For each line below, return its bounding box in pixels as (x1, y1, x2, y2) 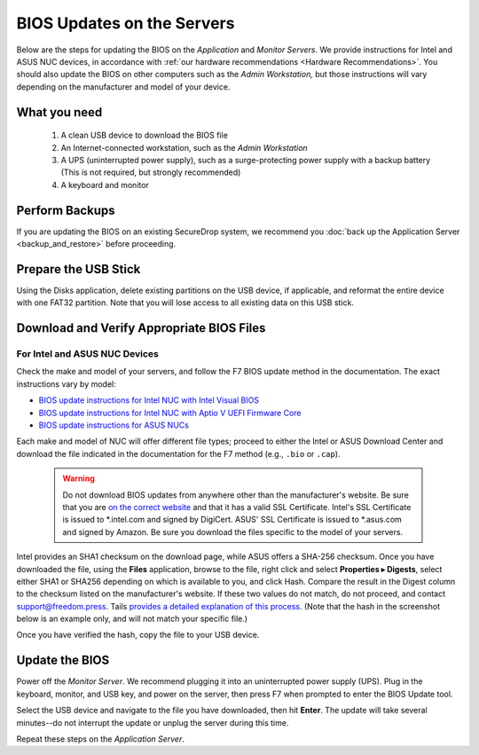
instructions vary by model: (16, 378, 117, 389)
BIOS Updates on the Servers (16, 13, 235, 33)
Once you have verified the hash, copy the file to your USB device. (16, 630, 260, 641)
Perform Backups (16, 202, 115, 217)
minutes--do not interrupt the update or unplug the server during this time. (16, 717, 289, 727)
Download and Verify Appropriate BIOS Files (16, 320, 266, 336)
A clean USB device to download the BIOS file (60, 130, 228, 141)
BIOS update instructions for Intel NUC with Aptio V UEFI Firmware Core (38, 407, 302, 418)
